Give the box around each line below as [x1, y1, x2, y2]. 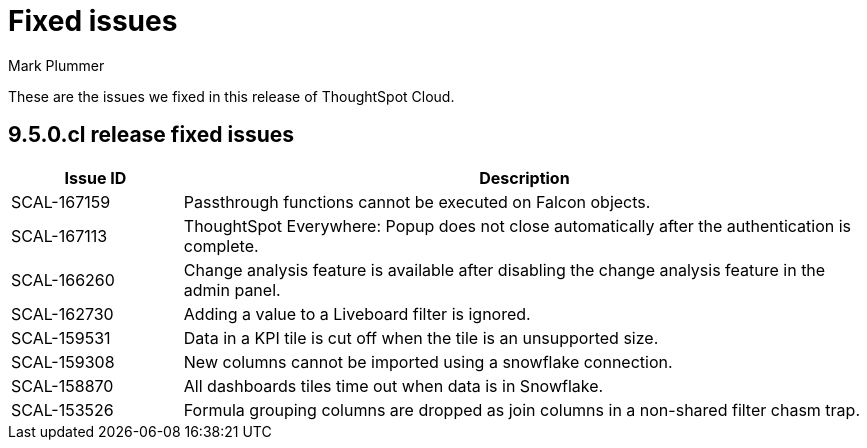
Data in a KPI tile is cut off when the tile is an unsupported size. [183, 327, 659, 348]
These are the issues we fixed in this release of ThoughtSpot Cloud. [8, 87, 455, 105]
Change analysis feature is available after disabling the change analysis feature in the [183, 259, 826, 280]
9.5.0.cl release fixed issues [8, 122, 295, 148]
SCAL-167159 [11, 191, 111, 212]
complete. [183, 235, 259, 256]
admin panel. [183, 279, 281, 300]
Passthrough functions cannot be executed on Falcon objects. [183, 191, 651, 212]
